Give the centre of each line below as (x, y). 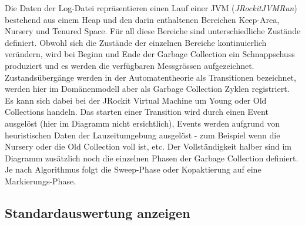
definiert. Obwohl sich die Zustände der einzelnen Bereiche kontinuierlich (136, 42)
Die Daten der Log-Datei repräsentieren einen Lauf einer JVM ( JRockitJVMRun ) (151, 8)
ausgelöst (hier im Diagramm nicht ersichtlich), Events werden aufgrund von (142, 123)
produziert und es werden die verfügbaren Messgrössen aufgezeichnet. (130, 65)
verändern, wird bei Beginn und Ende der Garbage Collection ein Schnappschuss (150, 54)
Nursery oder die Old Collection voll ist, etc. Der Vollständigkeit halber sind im (148, 146)
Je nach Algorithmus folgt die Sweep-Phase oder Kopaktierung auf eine (133, 169)
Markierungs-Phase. (41, 181)
